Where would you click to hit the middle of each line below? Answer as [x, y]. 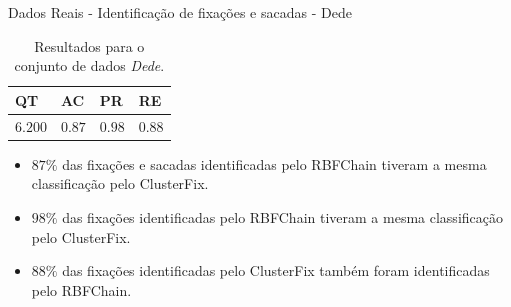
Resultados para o [89, 45]
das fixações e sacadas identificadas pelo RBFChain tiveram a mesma [274, 163]
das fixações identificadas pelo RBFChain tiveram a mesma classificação [282, 216]
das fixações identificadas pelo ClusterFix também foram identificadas [276, 270]
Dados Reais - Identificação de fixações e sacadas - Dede [180, 12]
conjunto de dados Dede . [89, 65]
